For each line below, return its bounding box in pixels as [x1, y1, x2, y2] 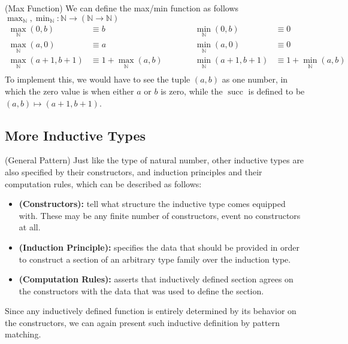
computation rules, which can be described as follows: [5, 177, 202, 190]
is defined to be [248, 84, 305, 97]
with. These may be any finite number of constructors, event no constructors [19, 209, 301, 221]
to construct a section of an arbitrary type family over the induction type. [19, 252, 291, 265]
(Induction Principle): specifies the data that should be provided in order [19, 241, 300, 253]
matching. [5, 328, 41, 340]
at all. [19, 221, 41, 233]
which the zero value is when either [5, 84, 134, 97]
